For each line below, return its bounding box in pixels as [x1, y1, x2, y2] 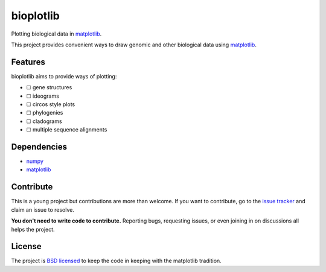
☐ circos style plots [26, 101, 75, 108]
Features [11, 57, 45, 67]
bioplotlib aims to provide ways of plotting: [11, 72, 117, 80]
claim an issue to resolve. [11, 206, 75, 213]
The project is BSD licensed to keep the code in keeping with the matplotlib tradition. [11, 257, 222, 265]
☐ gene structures [26, 84, 72, 91]
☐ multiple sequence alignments [26, 126, 107, 133]
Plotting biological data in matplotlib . [11, 30, 102, 37]
